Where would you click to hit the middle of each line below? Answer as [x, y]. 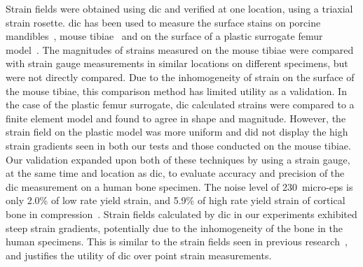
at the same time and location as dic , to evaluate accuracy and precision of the [175, 173]
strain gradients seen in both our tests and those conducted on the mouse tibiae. [178, 145]
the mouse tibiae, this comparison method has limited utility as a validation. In [176, 91]
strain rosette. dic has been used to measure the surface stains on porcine [163, 22]
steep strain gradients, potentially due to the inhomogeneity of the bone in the [174, 228]
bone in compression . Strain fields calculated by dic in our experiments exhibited [181, 214]
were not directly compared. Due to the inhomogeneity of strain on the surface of [180, 77]
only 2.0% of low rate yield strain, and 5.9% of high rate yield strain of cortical [176, 200]
